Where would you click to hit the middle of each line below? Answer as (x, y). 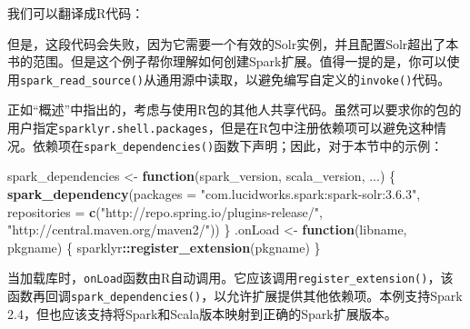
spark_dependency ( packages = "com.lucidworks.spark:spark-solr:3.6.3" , (214, 193)
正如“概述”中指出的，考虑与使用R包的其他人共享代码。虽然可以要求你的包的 (235, 110)
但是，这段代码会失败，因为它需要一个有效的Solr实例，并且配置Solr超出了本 (233, 43)
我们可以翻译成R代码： (76, 13)
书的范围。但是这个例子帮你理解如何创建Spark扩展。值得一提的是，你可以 (227, 61)
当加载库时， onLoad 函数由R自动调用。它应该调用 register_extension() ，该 (230, 278)
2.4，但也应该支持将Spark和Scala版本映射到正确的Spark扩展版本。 (202, 313)
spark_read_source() (82, 80)
